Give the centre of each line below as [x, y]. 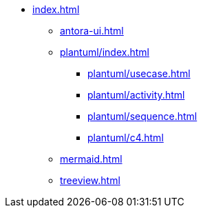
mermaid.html [91, 159]
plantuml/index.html [105, 52]
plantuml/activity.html [136, 95]
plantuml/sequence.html [142, 116]
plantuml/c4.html [126, 138]
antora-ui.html [92, 31]
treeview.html [90, 180]
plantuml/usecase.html [139, 73]
